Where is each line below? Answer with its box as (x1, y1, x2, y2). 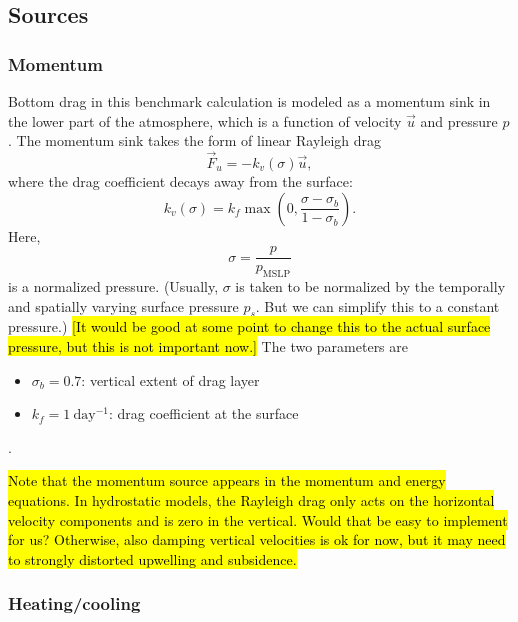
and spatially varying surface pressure (8, 295, 239, 316)
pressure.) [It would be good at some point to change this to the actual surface (8, 316, 491, 337)
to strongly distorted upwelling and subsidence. (8, 548, 297, 569)
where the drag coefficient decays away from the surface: (8, 171, 353, 191)
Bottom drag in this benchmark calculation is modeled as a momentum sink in (8, 91, 491, 111)
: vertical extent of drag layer (81, 369, 260, 390)
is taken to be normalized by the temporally (235, 276, 506, 297)
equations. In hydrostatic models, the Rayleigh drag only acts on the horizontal (8, 490, 495, 510)
